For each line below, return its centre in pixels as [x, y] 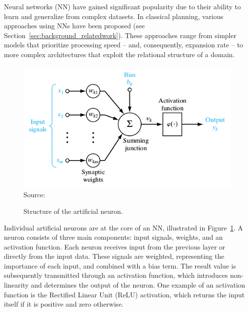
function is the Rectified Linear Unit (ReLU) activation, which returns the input [124, 294]
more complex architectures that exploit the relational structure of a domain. [119, 54]
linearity [16, 285]
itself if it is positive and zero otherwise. [64, 304]
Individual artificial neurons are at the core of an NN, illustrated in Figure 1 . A [124, 227]
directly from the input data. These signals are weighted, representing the [114, 256]
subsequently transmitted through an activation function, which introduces [116, 275]
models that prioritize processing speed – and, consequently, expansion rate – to [124, 45]
